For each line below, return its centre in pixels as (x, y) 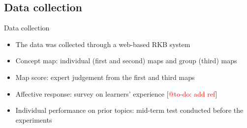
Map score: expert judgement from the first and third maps (105, 77)
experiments (34, 119)
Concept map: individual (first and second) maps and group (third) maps (126, 61)
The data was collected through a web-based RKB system (103, 44)
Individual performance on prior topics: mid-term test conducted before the (129, 110)
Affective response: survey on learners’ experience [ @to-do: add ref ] (116, 93)
